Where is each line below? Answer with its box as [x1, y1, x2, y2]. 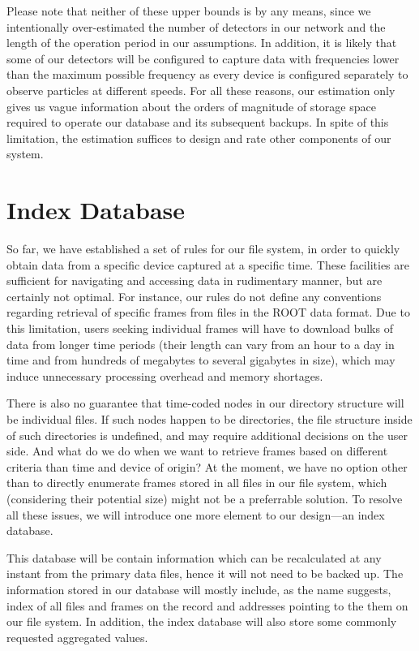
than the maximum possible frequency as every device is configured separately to [6, 66, 408, 83]
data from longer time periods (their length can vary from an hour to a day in [6, 335, 395, 352]
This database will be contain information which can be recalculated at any [6, 549, 382, 566]
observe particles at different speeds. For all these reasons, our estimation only [6, 81, 395, 98]
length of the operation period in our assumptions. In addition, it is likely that [6, 34, 397, 51]
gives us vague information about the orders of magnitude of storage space [6, 97, 376, 114]
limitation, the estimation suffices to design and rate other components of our [6, 129, 391, 146]
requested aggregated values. [6, 628, 148, 645]
